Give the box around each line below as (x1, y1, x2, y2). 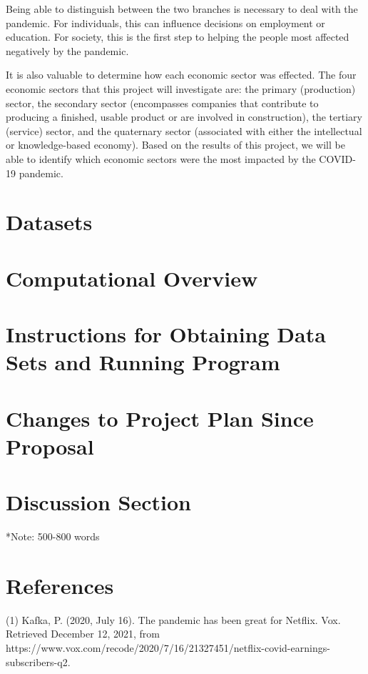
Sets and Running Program (6, 347, 280, 377)
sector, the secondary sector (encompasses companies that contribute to (6, 95, 319, 110)
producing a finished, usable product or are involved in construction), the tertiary (6, 109, 362, 124)
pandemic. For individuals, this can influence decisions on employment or (6, 15, 325, 30)
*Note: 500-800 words (6, 529, 100, 544)
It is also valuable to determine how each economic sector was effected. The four (6, 67, 357, 82)
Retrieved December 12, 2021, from (6, 626, 160, 641)
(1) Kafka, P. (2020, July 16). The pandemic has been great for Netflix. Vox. (6, 612, 341, 627)
